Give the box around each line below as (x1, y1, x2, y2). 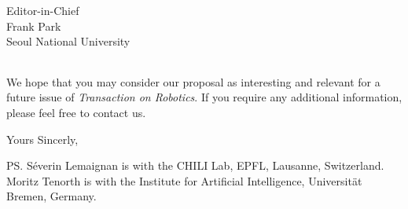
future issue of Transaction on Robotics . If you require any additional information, (6, 89, 402, 105)
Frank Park (6, 17, 61, 34)
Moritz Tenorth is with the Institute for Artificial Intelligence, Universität (6, 172, 362, 189)
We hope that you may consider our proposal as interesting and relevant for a (6, 73, 380, 90)
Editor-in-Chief (6, 2, 79, 18)
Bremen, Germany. (6, 188, 97, 204)
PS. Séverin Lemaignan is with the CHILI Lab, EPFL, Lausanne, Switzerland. (6, 157, 384, 174)
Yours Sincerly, (6, 130, 79, 147)
